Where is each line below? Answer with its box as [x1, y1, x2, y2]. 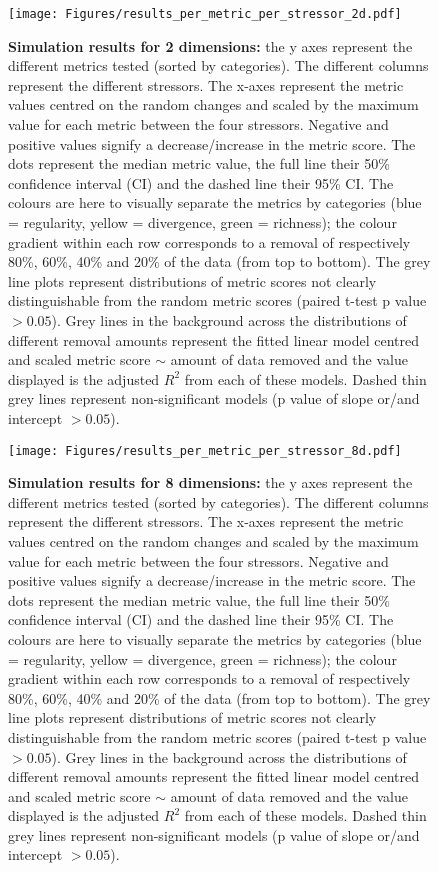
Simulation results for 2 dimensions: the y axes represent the [8, 35, 413, 56]
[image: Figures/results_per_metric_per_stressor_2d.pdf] [8, 7, 402, 21]
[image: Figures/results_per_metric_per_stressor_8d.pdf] [8, 443, 402, 458]
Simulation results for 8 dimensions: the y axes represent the [8, 472, 413, 493]
